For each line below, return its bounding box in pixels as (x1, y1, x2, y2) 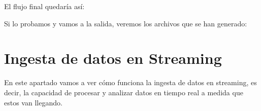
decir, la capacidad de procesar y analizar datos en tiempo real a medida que (4, 87, 243, 97)
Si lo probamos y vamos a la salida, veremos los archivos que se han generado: (4, 18, 247, 28)
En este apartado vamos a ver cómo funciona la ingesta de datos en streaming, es (4, 77, 257, 88)
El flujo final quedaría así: (4, 1, 85, 11)
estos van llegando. (4, 97, 62, 107)
